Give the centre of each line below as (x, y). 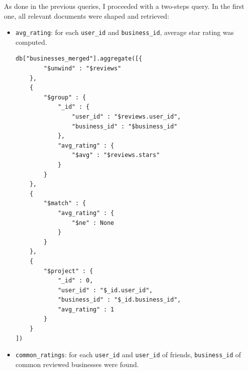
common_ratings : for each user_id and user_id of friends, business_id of (128, 355)
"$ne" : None (93, 223)
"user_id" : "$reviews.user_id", (126, 117)
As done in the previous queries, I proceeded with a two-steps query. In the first (124, 6)
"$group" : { (65, 97)
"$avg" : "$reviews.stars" (116, 155)
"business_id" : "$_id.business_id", (119, 300)
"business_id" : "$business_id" (125, 126)
